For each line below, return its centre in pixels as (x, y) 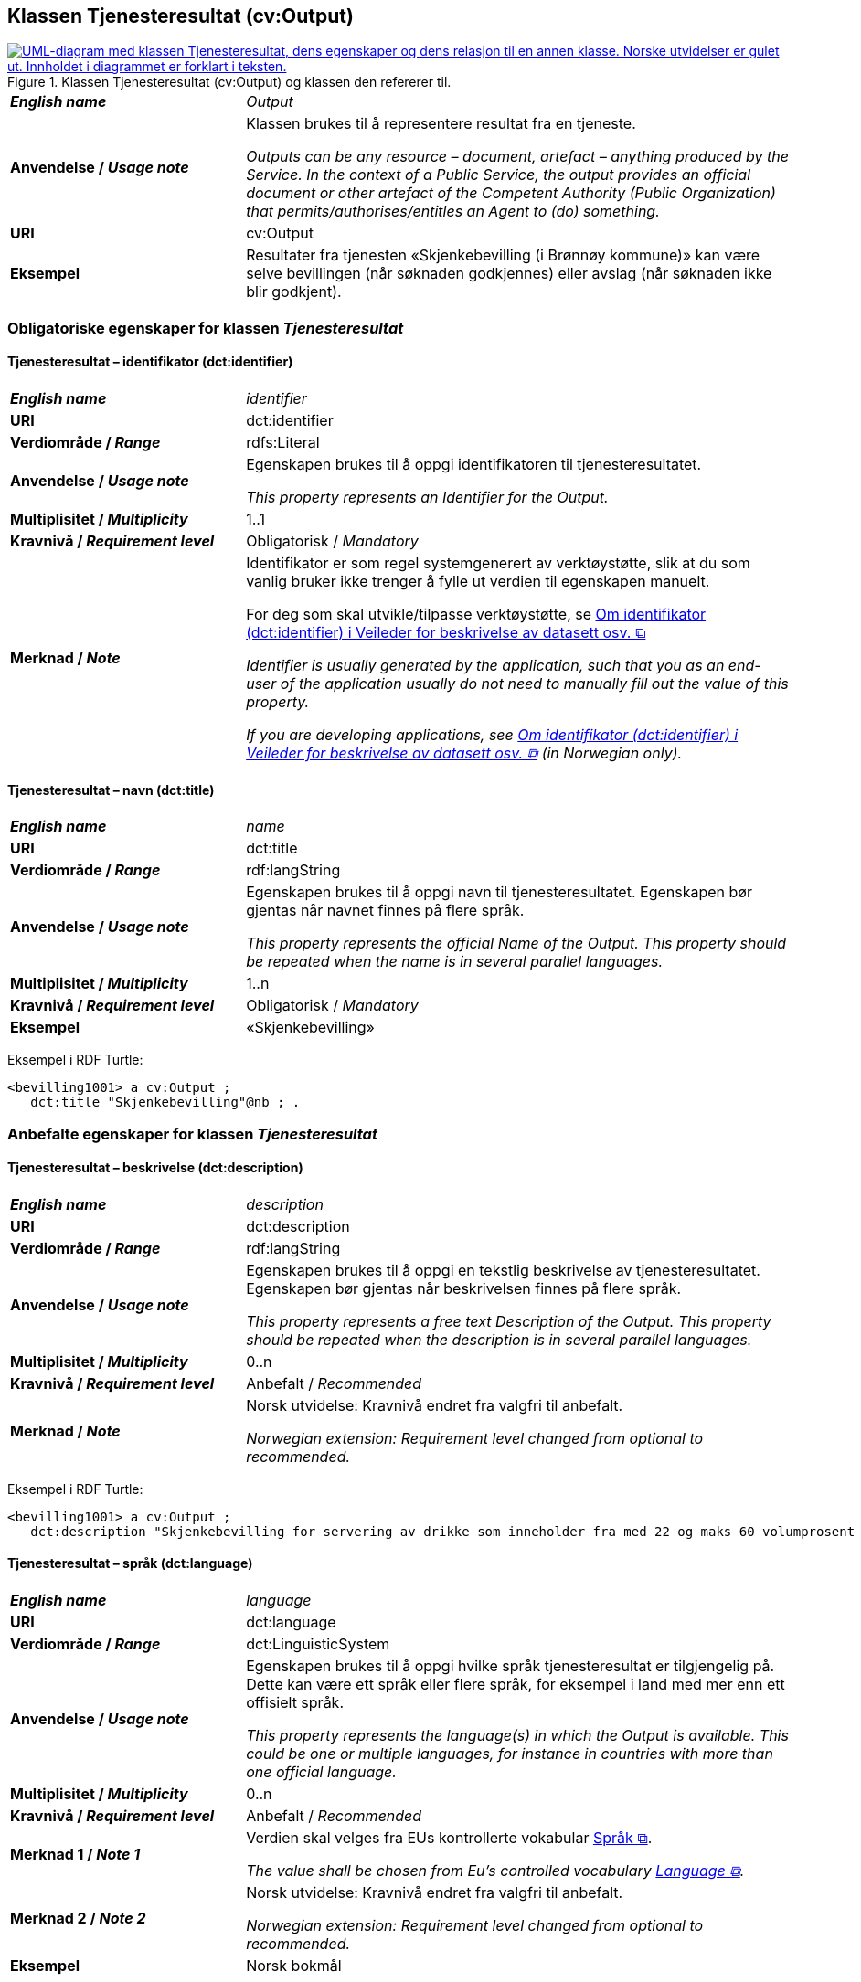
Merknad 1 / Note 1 (75, 1855)
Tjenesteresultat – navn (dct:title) (111, 790)
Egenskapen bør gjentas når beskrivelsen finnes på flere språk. (464, 1288)
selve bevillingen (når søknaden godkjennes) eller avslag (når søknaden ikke (509, 274)
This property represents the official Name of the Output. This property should (516, 943)
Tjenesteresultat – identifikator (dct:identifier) (150, 362)
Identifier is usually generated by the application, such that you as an (485, 666)
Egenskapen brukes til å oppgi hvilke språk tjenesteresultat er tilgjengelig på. (510, 1666)
